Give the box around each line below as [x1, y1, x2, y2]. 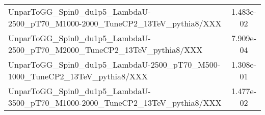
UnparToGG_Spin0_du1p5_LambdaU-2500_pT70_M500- [8, 59, 221, 70]
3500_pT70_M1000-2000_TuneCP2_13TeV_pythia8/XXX [8, 97, 222, 108]
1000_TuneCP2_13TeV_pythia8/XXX [8, 70, 148, 82]
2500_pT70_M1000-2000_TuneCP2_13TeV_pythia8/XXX [8, 17, 222, 29]
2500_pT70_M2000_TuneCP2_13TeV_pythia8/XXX [8, 44, 203, 55]
